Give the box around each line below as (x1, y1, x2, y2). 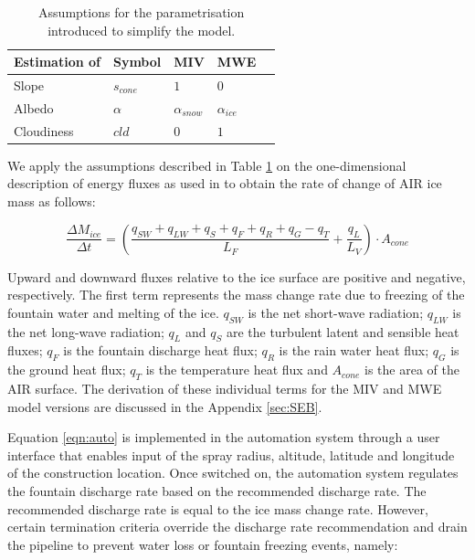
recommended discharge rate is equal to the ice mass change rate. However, (7, 499, 428, 518)
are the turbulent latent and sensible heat (226, 322, 459, 341)
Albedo (14, 98, 54, 117)
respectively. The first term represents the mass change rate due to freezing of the (7, 285, 465, 304)
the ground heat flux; (7, 360, 126, 379)
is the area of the (364, 360, 459, 379)
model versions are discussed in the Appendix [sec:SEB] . (7, 396, 322, 416)
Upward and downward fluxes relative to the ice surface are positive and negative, (7, 267, 466, 286)
